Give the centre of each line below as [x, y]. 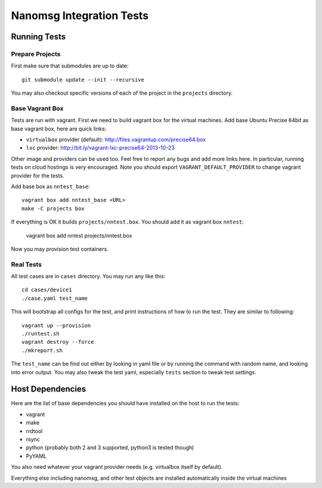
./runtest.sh [41, 334]
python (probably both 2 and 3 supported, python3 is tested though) [110, 447]
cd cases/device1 [47, 290]
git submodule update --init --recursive [83, 80]
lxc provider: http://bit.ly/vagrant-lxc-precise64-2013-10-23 [100, 148]
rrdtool [34, 431]
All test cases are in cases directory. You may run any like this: [88, 276]
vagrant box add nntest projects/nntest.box [79, 235]
